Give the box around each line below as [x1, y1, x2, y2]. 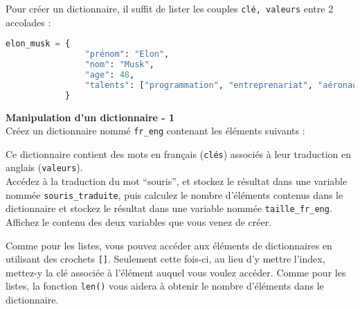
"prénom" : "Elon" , [84, 49, 170, 60]
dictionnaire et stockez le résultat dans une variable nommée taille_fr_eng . [6, 201, 332, 215]
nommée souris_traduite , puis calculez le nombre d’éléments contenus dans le [6, 187, 343, 202]
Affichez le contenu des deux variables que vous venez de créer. [6, 214, 272, 229]
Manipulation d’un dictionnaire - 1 [6, 109, 175, 124]
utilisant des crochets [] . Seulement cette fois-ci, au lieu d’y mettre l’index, [6, 251, 325, 266]
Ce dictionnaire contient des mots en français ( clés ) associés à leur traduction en [6, 146, 352, 161]
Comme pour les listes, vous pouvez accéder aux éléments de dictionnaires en [6, 238, 332, 252]
